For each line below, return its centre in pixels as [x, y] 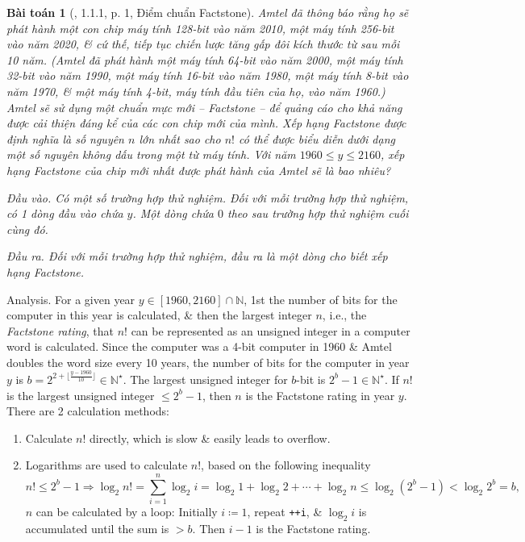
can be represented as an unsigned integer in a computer [271, 330]
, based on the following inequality [286, 465]
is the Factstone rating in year [320, 395]
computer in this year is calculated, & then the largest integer [159, 315]
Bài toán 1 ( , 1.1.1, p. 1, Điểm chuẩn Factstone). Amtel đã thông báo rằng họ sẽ [208, 12]
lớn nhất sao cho [180, 138]
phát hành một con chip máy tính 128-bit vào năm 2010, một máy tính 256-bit [200, 28]
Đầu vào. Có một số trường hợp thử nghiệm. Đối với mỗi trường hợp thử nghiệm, [208, 197]
